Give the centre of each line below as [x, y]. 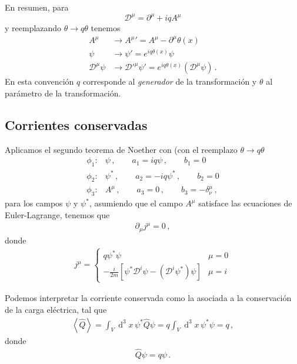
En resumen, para [37, 7]
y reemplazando [33, 28]
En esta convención [39, 81]
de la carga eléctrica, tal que [56, 310]
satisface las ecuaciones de [245, 203]
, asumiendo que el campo [136, 203]
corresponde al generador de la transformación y [170, 81]
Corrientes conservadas [76, 124]
